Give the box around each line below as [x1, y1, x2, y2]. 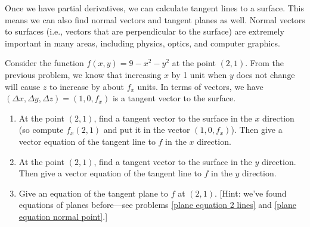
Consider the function [5, 57, 84, 69]
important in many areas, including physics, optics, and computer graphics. [5, 36, 280, 49]
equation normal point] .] [18, 210, 108, 222]
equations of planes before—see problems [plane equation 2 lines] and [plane [18, 198, 297, 211]
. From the [245, 57, 284, 69]
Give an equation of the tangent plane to [18, 186, 168, 199]
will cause [5, 80, 41, 92]
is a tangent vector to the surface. [112, 92, 236, 104]
